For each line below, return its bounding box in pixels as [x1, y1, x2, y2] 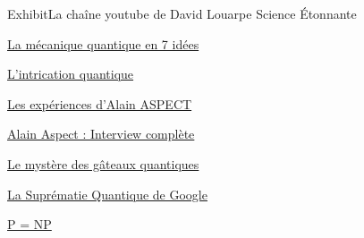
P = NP [7, 215, 52, 234]
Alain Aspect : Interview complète [7, 124, 195, 143]
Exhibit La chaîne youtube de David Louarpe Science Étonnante [7, 4, 357, 22]
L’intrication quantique [7, 64, 134, 83]
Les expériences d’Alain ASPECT [7, 94, 192, 113]
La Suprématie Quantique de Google [7, 184, 207, 203]
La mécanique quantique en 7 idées [7, 34, 199, 53]
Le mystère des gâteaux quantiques [7, 154, 199, 173]
